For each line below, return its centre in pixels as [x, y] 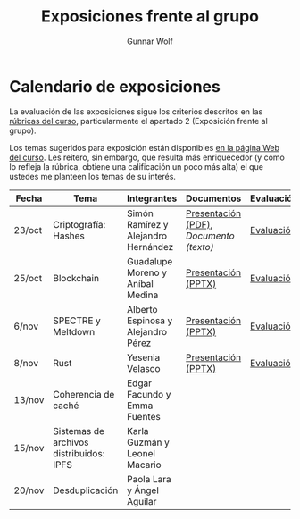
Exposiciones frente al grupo [150, 17]
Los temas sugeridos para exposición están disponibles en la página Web [144, 147]
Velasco [143, 368]
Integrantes [152, 198]
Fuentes [143, 416]
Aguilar [142, 501]
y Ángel [142, 490]
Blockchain [76, 278]
